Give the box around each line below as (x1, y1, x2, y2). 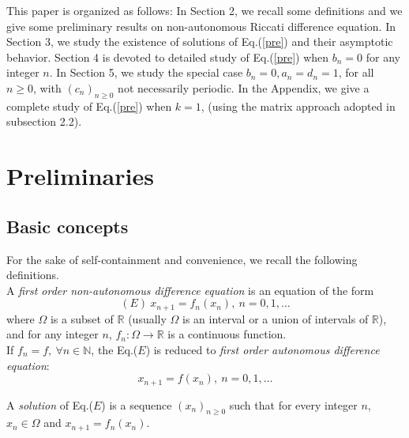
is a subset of (50, 310, 114, 327)
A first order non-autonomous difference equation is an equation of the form (6, 281, 374, 298)
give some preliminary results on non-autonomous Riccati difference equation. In (6, 17, 396, 34)
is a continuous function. (167, 326, 287, 342)
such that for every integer (229, 396, 358, 413)
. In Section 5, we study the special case (49, 64, 243, 81)
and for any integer (6, 326, 99, 342)
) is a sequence (101, 396, 172, 413)
